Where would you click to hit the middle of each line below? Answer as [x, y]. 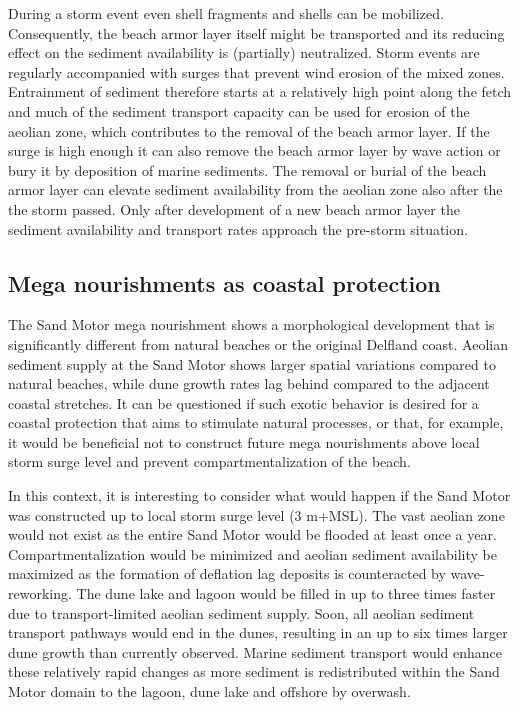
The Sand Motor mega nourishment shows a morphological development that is [251, 324]
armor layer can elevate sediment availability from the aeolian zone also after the [255, 189]
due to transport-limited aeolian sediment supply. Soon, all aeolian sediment [241, 612]
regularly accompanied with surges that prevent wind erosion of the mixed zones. [256, 71]
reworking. [40, 593]
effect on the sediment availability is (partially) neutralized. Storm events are [244, 52]
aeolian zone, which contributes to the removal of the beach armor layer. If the [249, 130]
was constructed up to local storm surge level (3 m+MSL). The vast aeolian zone [256, 514]
